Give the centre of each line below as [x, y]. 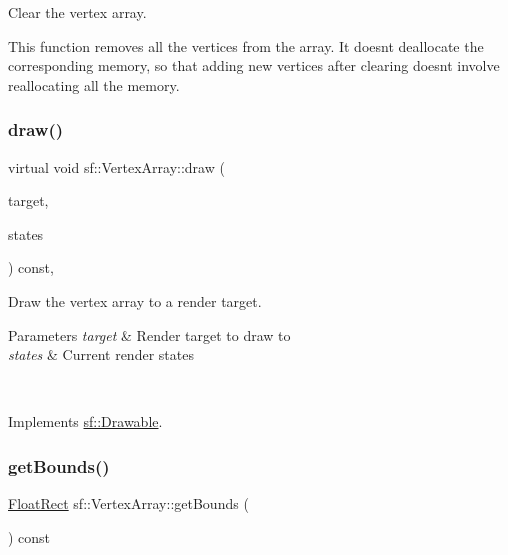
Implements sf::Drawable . [85, 421]
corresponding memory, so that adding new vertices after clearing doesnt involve [254, 65]
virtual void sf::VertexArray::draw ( [116, 166]
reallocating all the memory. [94, 84]
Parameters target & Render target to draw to [149, 334]
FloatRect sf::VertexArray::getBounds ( [128, 503]
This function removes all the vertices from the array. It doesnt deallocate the [246, 45]
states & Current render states [101, 354]
